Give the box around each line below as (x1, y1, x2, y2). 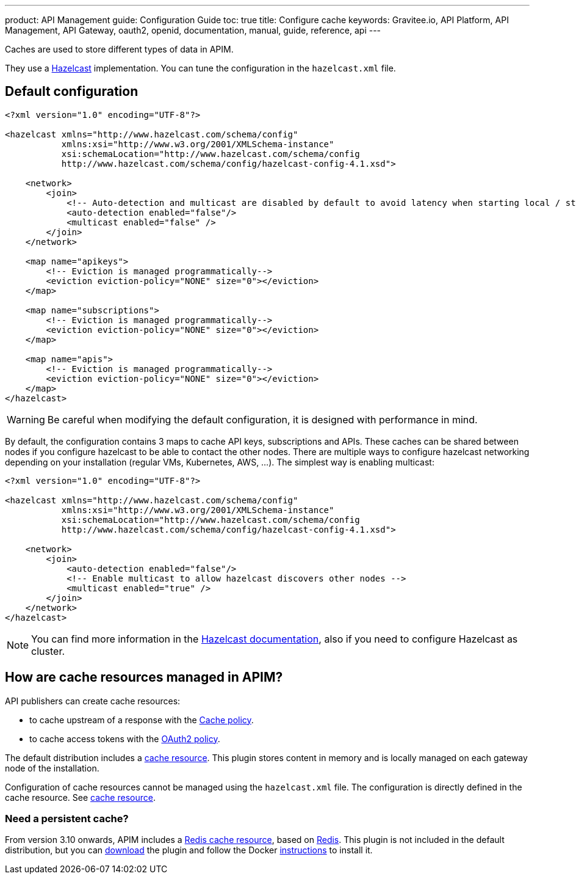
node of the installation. (5, 762, 99, 773)
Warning (7, 413, 45, 426)
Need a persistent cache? (5, 812, 129, 825)
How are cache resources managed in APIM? (5, 669, 283, 685)
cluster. (31, 644, 65, 657)
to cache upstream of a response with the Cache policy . (29, 714, 254, 725)
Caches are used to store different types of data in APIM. (5, 44, 234, 54)
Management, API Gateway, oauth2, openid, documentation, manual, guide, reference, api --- (5, 25, 381, 35)
